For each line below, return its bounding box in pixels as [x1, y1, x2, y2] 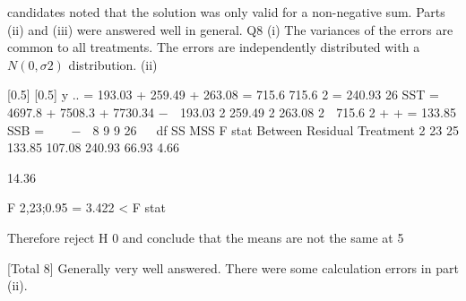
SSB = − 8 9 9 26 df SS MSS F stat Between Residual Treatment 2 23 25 [7, 120, 459, 139]
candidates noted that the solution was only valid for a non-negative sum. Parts [7, 3, 445, 21]
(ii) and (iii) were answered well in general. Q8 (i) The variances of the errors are [7, 20, 453, 39]
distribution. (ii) [68, 55, 158, 73]
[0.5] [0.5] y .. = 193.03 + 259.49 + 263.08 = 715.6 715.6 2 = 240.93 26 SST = [7, 85, 439, 104]
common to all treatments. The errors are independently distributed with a [7, 38, 420, 56]
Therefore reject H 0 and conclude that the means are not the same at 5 [7, 228, 404, 246]
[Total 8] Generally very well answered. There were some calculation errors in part [7, 258, 459, 277]
